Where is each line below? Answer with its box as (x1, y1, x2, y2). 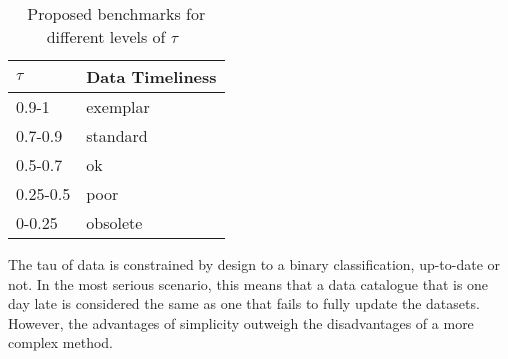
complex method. (8, 332, 113, 353)
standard (86, 124, 148, 147)
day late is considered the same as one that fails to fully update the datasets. (8, 293, 480, 314)
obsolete (86, 211, 143, 234)
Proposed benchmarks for (27, 2, 206, 25)
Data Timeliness (86, 65, 217, 88)
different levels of (46, 25, 166, 48)
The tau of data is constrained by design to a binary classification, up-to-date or (8, 254, 501, 274)
